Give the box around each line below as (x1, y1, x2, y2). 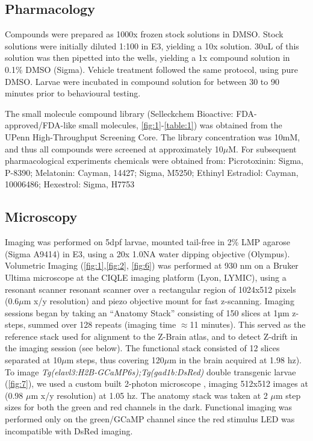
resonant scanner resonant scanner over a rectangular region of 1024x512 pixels (5, 283, 296, 295)
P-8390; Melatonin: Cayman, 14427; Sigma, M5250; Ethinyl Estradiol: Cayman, (5, 166, 299, 178)
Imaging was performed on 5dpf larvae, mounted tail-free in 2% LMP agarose (5, 236, 291, 248)
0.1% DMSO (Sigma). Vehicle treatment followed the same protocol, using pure (5, 63, 298, 75)
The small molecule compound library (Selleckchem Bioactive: (5, 107, 234, 119)
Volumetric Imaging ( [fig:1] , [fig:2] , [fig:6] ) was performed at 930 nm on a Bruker (5, 259, 299, 272)
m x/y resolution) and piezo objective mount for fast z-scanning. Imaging (23, 295, 294, 307)
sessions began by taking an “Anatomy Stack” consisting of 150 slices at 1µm (5, 306, 290, 319)
